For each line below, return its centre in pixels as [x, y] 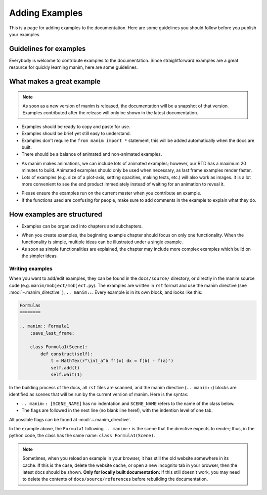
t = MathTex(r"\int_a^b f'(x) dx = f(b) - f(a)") [112, 361]
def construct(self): [67, 354]
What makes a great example [55, 82]
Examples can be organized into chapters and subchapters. [82, 226]
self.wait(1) [67, 375]
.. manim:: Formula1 [44, 326]
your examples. [25, 34]
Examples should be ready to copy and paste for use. [76, 127]
